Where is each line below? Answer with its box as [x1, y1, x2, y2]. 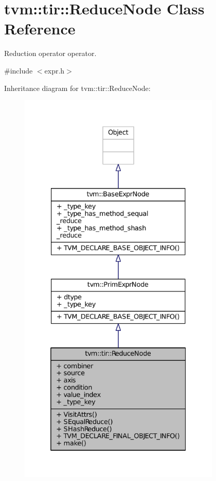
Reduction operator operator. [4, 48, 97, 59]
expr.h [44, 65, 65, 76]
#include [4, 65, 33, 76]
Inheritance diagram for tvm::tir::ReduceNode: [4, 82, 151, 93]
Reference [4, 18, 76, 39]
